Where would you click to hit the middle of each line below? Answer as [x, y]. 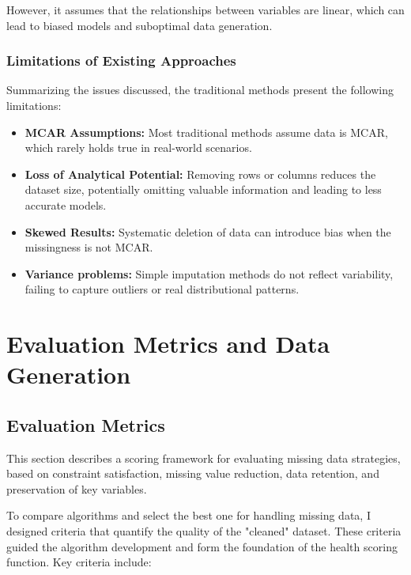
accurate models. [66, 204]
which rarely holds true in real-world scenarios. [138, 148]
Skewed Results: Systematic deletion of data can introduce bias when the [208, 231]
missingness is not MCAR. [89, 247]
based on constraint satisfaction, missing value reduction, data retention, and [193, 473]
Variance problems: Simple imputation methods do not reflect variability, [209, 273]
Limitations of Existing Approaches [121, 61]
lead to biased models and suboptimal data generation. [140, 25]
